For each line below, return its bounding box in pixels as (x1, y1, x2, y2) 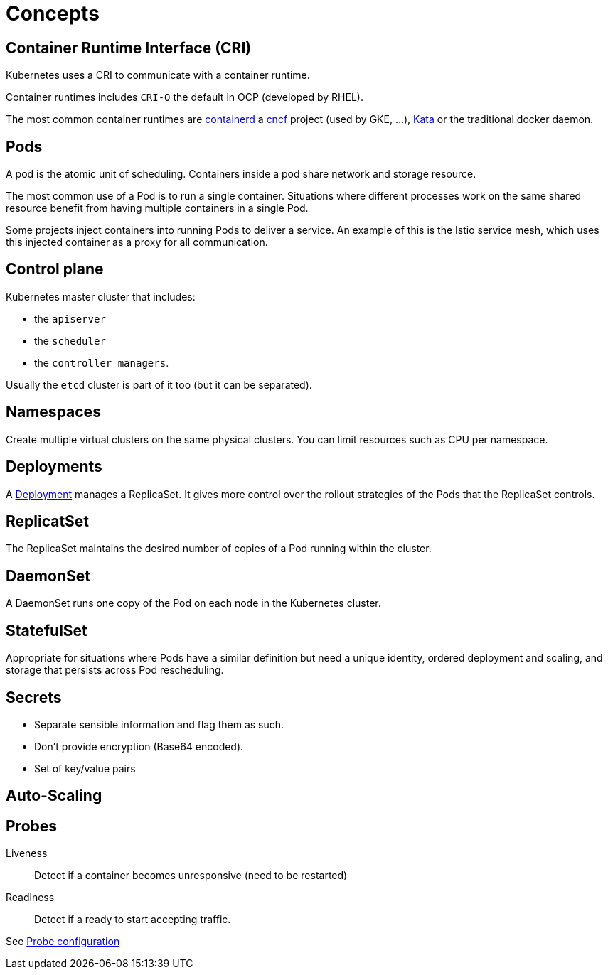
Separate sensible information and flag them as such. (34, 718, 284, 731)
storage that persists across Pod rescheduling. (6, 664, 224, 677)
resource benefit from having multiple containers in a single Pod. (6, 202, 309, 215)
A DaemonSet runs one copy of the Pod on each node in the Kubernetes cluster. (6, 597, 381, 610)
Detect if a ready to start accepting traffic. (34, 913, 231, 926)
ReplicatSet (6, 512, 90, 530)
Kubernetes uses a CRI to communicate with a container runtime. (6, 69, 310, 82)
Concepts (6, 1, 100, 26)
